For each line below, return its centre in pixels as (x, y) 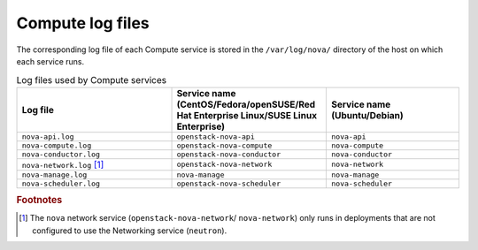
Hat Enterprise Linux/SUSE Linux (247, 115)
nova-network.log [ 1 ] (63, 164)
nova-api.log (48, 136)
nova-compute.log (57, 145)
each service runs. (50, 61)
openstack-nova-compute (224, 145)
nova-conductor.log (61, 154)
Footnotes (39, 201)
